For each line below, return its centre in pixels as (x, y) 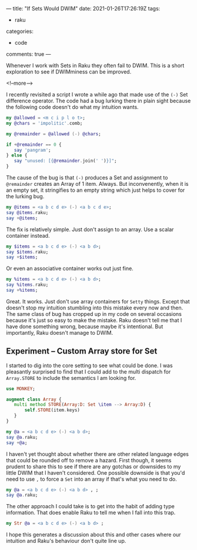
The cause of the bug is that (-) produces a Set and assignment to (87, 178)
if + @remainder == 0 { (34, 144)
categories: (20, 31)
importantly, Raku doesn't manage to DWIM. (60, 332)
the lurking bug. (25, 196)
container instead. (28, 235)
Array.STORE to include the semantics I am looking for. (71, 378)
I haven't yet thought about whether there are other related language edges (98, 454)
